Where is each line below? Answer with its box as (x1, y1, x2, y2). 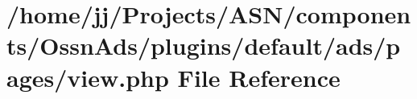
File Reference (177, 60, 341, 93)
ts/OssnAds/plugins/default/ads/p (6, 29, 401, 62)
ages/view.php (6, 60, 169, 93)
